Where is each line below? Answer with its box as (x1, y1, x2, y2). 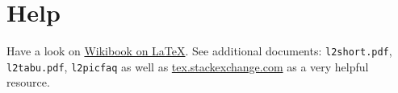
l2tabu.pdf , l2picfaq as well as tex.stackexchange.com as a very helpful (6, 58, 369, 75)
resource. (6, 74, 50, 91)
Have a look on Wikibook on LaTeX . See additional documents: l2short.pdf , (6, 42, 392, 59)
